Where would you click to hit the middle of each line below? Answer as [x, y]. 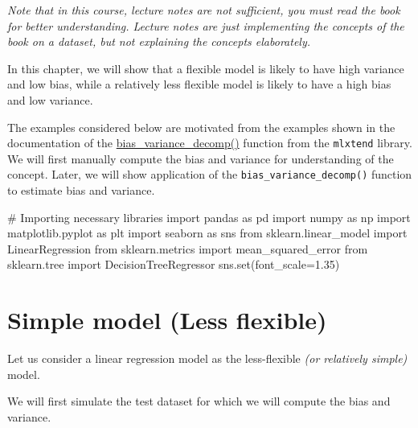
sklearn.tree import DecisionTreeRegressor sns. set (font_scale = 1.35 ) [174, 264]
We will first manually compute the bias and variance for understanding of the [201, 158]
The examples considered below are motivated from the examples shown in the [201, 127]
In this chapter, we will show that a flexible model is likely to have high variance [206, 68]
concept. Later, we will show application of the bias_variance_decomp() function [210, 174]
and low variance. [50, 99]
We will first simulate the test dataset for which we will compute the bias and [199, 401]
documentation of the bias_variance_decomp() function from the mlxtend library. [210, 143]
